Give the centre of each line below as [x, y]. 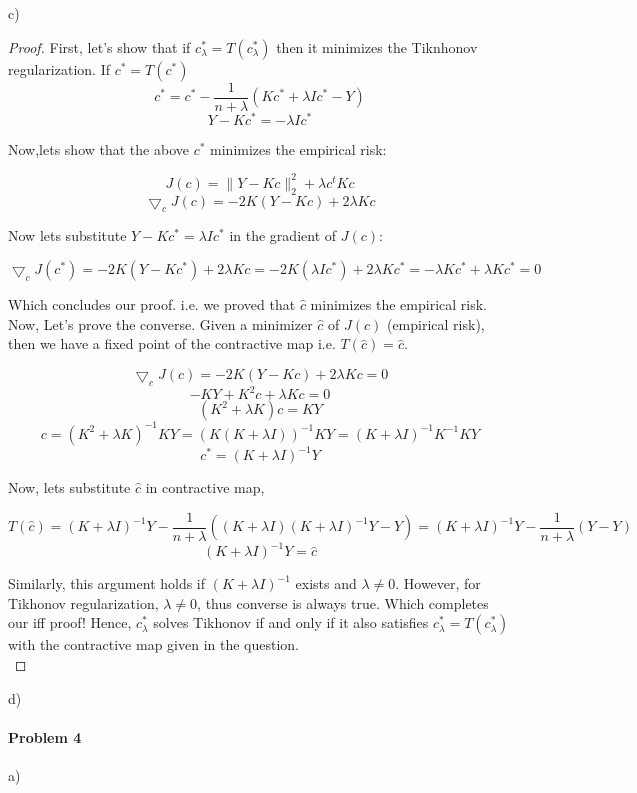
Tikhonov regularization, [83, 602]
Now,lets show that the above [98, 148]
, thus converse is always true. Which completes [343, 602]
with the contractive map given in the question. [154, 644]
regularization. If [59, 68]
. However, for [438, 583]
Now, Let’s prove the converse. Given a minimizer [160, 323]
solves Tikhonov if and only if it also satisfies [291, 622]
